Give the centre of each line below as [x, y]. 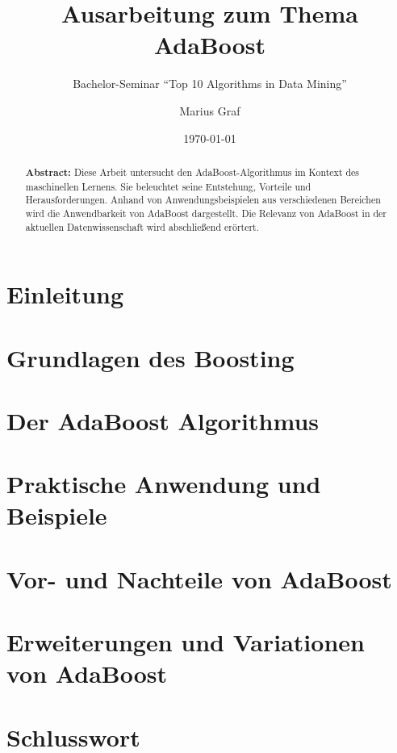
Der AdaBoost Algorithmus [163, 420]
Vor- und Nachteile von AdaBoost [199, 578]
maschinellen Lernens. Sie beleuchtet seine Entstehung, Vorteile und [168, 186]
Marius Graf [210, 110]
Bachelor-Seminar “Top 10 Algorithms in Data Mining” [210, 84]
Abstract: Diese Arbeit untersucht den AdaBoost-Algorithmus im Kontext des [192, 172]
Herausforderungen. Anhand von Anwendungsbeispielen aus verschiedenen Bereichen [203, 200]
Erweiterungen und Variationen [186, 642]
